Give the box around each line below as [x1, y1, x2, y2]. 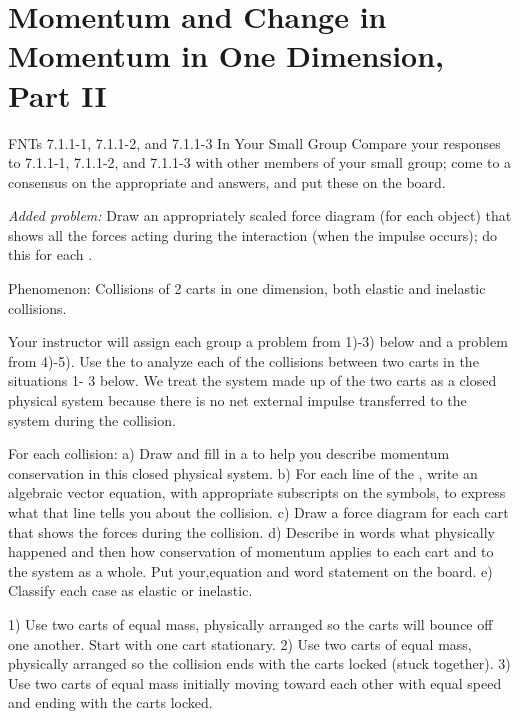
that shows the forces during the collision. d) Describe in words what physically [8, 521, 496, 542]
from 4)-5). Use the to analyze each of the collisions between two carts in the [8, 350, 479, 371]
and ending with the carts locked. [8, 692, 213, 713]
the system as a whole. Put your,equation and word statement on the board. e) [8, 560, 493, 581]
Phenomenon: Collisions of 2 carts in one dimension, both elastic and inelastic [8, 278, 486, 299]
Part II [8, 74, 107, 115]
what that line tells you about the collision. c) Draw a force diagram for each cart [8, 502, 509, 522]
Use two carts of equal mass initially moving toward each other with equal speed [8, 672, 502, 693]
